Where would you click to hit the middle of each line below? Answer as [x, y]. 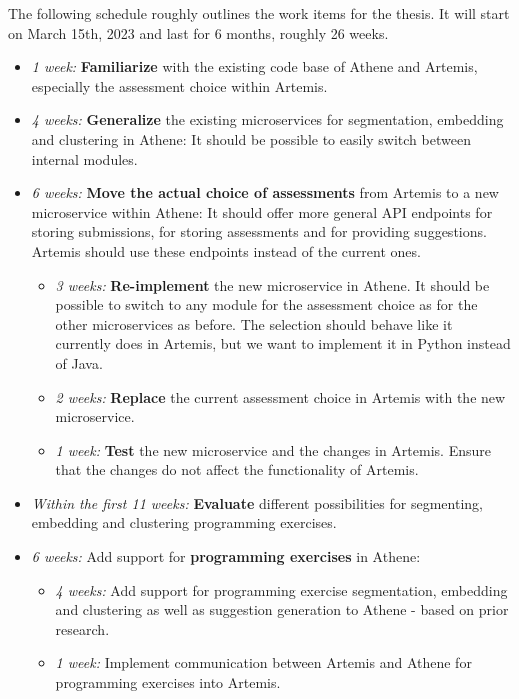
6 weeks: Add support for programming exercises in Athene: [226, 556]
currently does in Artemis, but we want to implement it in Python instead [283, 343]
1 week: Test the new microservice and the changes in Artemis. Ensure [273, 449]
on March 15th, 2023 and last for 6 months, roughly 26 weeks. [198, 32]
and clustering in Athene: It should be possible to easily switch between [251, 138]
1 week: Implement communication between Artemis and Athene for [263, 662]
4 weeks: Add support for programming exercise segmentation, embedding [281, 589]
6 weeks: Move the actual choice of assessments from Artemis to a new [265, 192]
